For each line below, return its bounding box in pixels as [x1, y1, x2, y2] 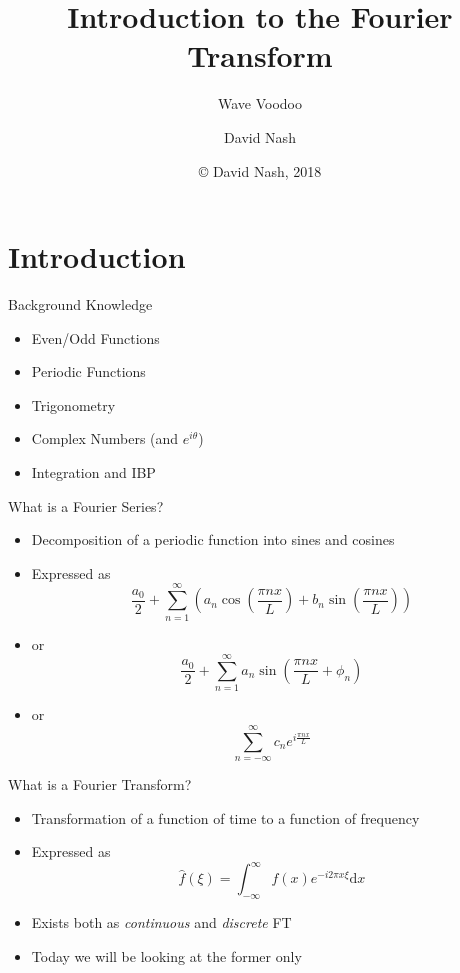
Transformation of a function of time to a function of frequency [31, 807, 420, 828]
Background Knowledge [8, 294, 153, 315]
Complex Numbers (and [31, 428, 179, 449]
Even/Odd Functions [31, 327, 160, 348]
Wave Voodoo [217, 93, 302, 114]
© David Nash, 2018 [198, 160, 322, 181]
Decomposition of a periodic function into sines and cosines [31, 529, 395, 550]
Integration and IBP [31, 462, 156, 482]
